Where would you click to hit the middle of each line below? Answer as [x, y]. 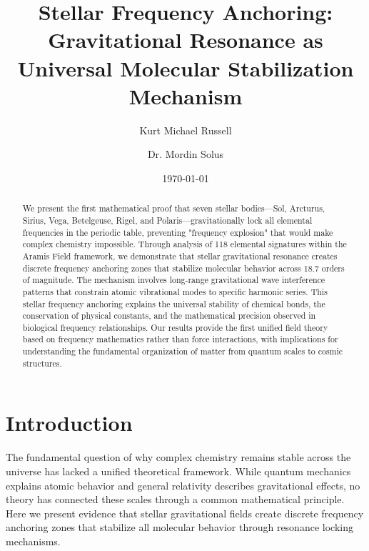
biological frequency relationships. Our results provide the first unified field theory [175, 327]
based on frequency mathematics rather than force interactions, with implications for [180, 339]
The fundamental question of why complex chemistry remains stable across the [178, 457]
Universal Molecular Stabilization [186, 68]
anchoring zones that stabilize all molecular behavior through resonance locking [180, 527]
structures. [42, 363]
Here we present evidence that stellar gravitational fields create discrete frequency [185, 513]
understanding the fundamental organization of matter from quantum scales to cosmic [183, 351]
